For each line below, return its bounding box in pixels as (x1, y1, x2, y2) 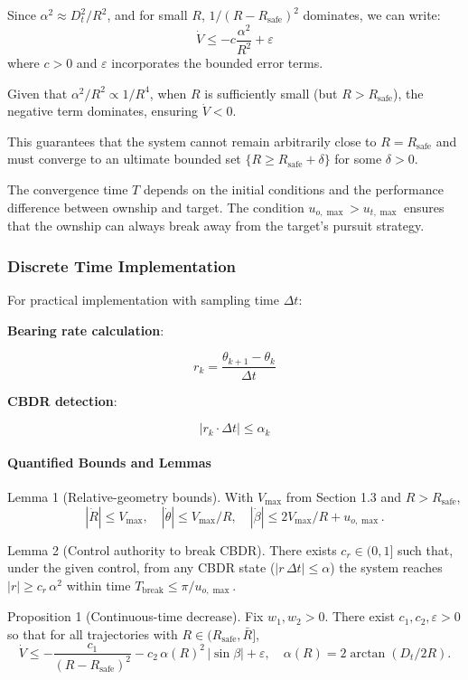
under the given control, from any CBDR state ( (7, 558, 276, 577)
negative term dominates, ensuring (7, 101, 199, 120)
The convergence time (7, 180, 128, 199)
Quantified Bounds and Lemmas (7, 452, 211, 471)
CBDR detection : (7, 391, 117, 410)
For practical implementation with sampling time (7, 289, 279, 308)
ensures (403, 197, 445, 216)
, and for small (107, 5, 188, 24)
